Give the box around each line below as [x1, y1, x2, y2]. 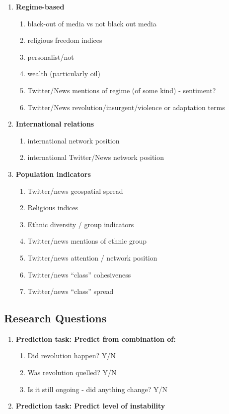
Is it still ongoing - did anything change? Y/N [27, 384, 167, 394]
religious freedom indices [27, 35, 102, 45]
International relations [15, 119, 94, 129]
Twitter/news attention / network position [27, 252, 157, 263]
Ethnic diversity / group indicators [27, 219, 134, 229]
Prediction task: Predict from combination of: [15, 333, 176, 344]
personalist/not [27, 51, 74, 62]
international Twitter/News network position [27, 152, 164, 162]
